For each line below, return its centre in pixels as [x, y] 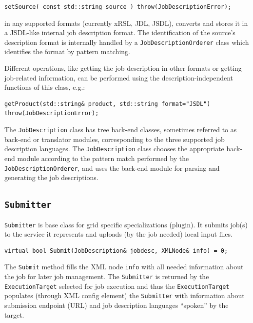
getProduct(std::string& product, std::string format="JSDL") [107, 104]
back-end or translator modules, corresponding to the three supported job [115, 139]
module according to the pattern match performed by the [103, 158]
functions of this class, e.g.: [45, 87]
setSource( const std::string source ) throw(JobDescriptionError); [118, 7]
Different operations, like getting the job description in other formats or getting [123, 68]
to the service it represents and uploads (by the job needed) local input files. [118, 234]
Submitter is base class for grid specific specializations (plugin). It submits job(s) [126, 224]
